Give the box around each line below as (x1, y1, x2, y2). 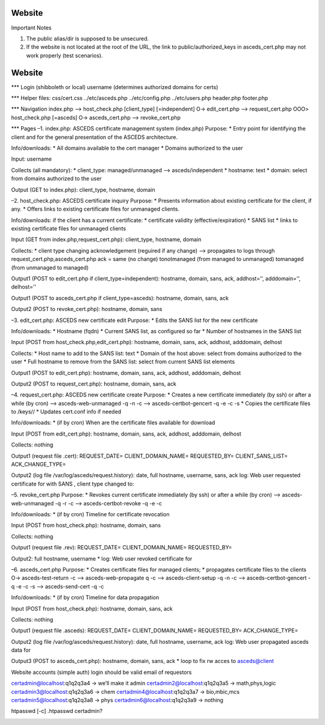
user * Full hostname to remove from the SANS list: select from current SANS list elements (11, 358, 235, 365)
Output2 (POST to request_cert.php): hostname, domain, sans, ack (11, 380, 177, 387)
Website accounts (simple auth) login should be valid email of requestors (11, 668, 192, 676)
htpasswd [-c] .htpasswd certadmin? (11, 708, 103, 715)
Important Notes (11, 24, 52, 31)
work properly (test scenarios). (26, 52, 104, 59)
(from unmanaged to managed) (11, 264, 89, 271)
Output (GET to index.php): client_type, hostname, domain (11, 186, 156, 193)
